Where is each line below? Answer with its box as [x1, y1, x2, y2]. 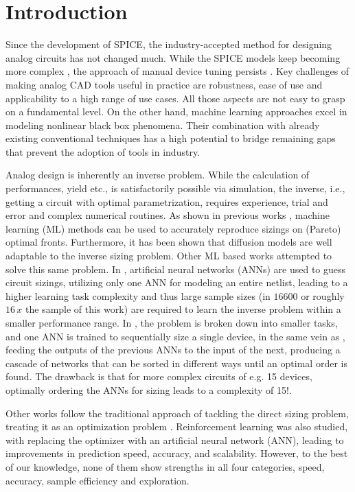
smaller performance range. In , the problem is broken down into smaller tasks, [5, 316, 338, 329]
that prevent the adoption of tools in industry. [5, 144, 201, 159]
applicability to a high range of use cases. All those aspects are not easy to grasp [5, 91, 345, 105]
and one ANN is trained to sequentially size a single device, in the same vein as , [5, 329, 345, 343]
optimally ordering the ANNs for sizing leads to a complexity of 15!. [5, 382, 292, 397]
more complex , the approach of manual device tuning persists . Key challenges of [5, 64, 350, 78]
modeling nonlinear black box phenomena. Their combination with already [5, 117, 320, 132]
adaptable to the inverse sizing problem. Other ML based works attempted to [5, 248, 332, 263]
